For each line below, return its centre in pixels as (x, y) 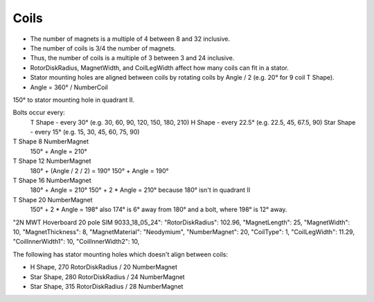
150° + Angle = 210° (59, 151)
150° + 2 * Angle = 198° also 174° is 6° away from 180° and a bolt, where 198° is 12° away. (159, 210)
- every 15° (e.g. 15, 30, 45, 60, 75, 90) (85, 132)
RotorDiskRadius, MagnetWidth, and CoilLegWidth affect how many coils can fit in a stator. (159, 68)
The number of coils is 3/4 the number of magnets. (103, 48)
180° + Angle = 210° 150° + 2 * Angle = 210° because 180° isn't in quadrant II (140, 190)
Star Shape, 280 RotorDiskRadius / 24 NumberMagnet (107, 276)
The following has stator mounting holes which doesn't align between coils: (121, 254)
